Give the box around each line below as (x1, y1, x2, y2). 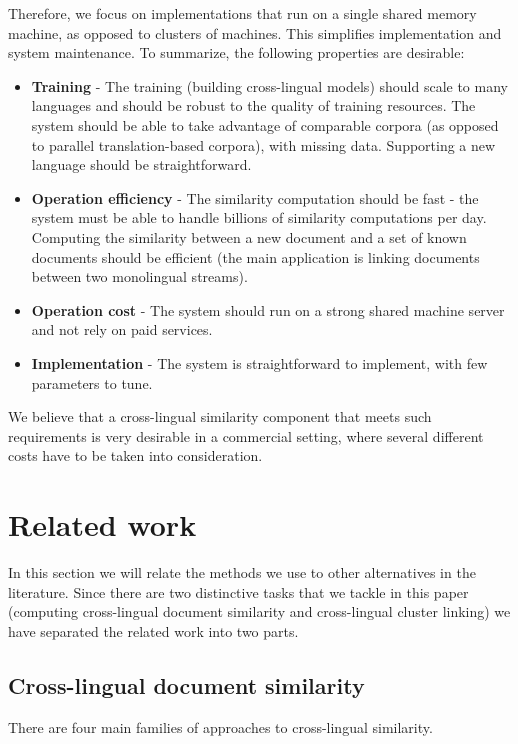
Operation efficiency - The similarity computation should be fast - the (31, 187, 479, 208)
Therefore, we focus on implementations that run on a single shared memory (8, 3, 477, 23)
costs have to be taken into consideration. (8, 445, 263, 466)
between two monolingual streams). (31, 266, 248, 287)
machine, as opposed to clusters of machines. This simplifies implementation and (8, 22, 502, 43)
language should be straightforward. (31, 154, 252, 175)
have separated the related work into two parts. (8, 620, 299, 641)
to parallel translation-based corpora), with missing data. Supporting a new (31, 134, 496, 155)
